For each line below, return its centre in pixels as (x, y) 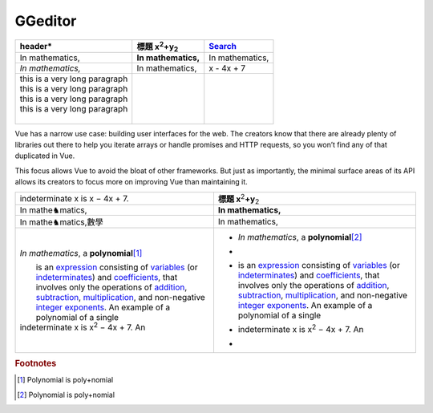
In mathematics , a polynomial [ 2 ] (300, 237)
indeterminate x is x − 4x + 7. (74, 198)
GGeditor (46, 21)
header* (36, 46)
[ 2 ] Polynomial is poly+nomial (66, 395)
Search (223, 46)
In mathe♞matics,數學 (61, 222)
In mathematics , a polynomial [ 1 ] (81, 253)
